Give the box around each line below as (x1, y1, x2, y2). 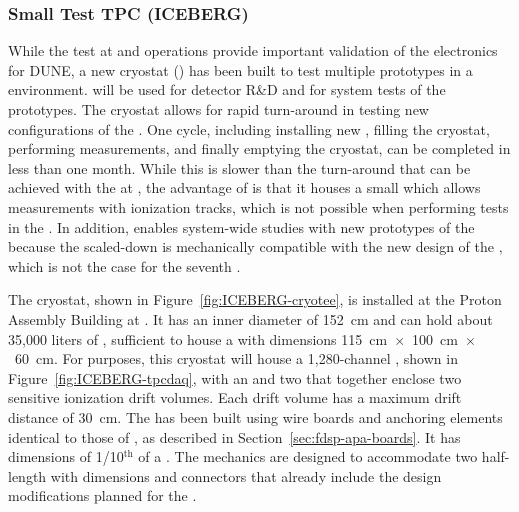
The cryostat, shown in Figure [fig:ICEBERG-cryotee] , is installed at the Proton (8, 289, 502, 310)
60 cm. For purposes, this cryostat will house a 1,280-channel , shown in (14, 348, 458, 369)
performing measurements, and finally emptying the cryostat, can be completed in (8, 138, 511, 159)
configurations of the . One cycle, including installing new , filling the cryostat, (8, 118, 490, 139)
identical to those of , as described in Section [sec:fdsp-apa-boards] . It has (8, 426, 461, 447)
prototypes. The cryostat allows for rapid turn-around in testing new (8, 99, 429, 119)
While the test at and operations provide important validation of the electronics (8, 40, 498, 61)
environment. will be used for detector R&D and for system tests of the (8, 79, 446, 100)
